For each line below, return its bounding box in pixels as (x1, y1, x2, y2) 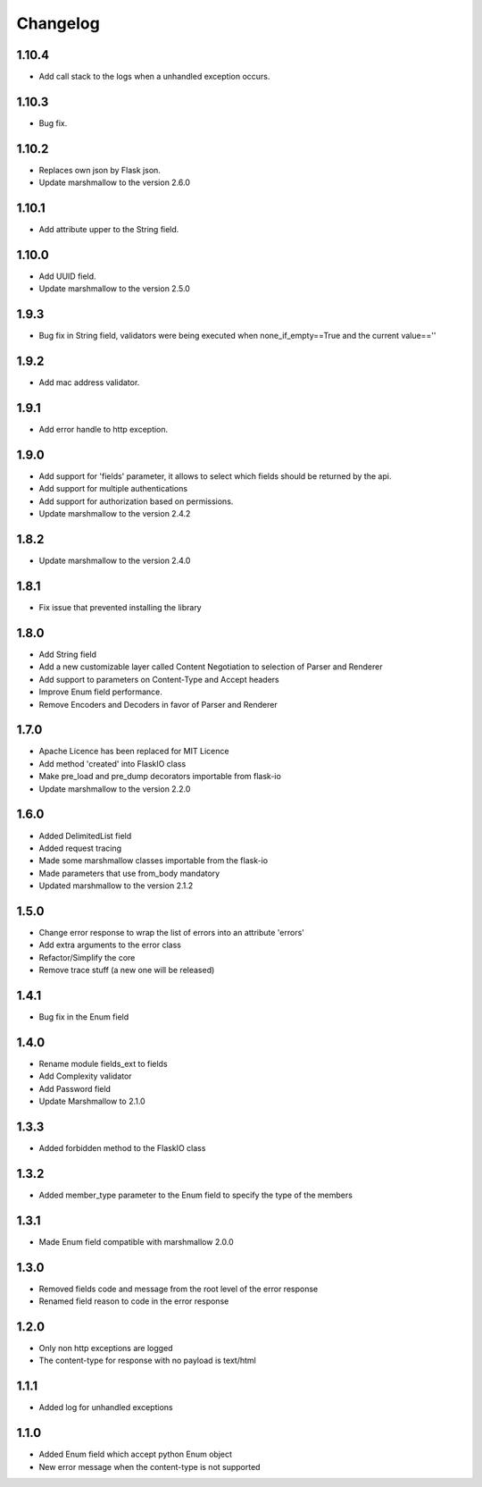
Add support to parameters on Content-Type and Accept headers (38, 674, 280, 685)
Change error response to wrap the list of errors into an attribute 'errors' (38, 928, 305, 937)
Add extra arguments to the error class (38, 939, 182, 951)
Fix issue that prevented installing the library (38, 602, 202, 613)
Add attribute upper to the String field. (38, 224, 179, 235)
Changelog (16, 13, 100, 33)
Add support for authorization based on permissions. (38, 496, 234, 507)
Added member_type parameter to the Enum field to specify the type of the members (38, 1189, 353, 1200)
